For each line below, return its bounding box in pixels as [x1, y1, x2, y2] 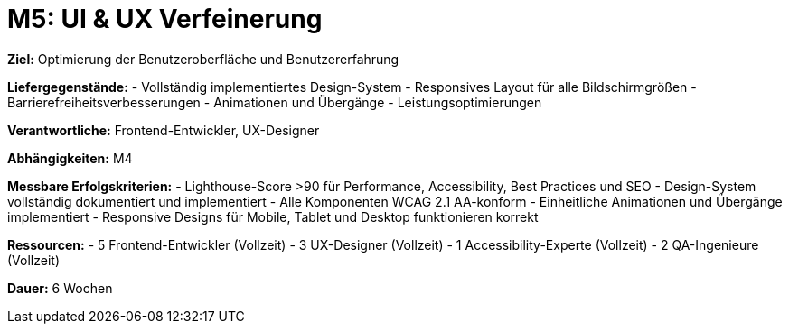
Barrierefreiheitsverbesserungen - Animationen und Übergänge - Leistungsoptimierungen [7, 94, 542, 110]
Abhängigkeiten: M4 [7, 150, 133, 166]
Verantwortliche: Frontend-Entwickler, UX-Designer [7, 122, 320, 138]
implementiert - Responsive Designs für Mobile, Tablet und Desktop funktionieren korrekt [7, 208, 539, 225]
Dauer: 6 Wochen [7, 280, 113, 296]
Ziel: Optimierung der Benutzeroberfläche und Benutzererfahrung [7, 51, 399, 67]
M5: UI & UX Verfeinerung [7, 4, 323, 34]
